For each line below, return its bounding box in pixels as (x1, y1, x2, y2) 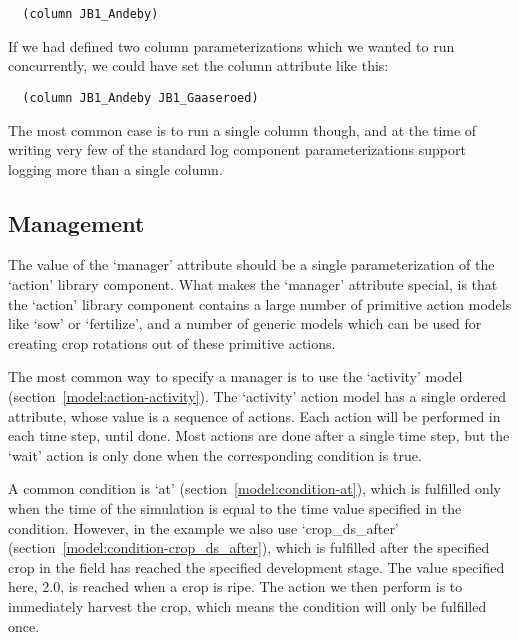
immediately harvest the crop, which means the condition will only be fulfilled (8, 595, 487, 616)
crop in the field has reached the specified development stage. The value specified (8, 556, 505, 577)
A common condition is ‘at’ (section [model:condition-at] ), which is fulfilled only (8, 478, 502, 499)
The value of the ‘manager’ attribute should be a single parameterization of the (8, 254, 495, 275)
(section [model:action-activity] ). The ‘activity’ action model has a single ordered (8, 386, 507, 407)
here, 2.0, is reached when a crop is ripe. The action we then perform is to (8, 576, 463, 597)
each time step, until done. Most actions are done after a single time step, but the (8, 425, 510, 446)
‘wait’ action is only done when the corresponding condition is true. (8, 444, 422, 465)
